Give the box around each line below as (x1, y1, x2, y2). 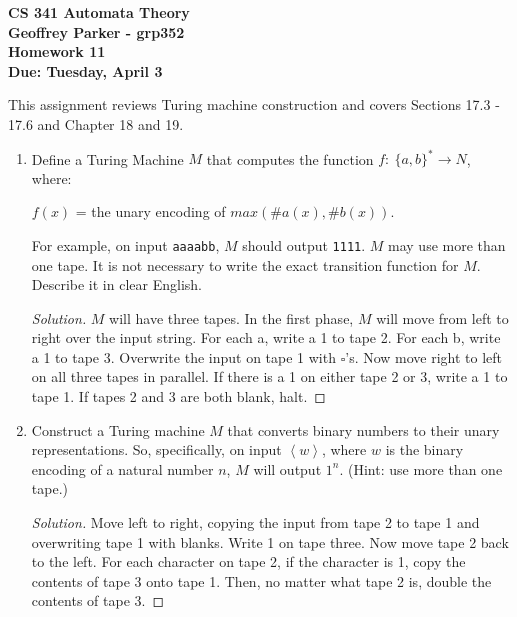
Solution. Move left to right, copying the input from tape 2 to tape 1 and (31, 512, 480, 533)
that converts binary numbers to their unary (227, 419, 500, 440)
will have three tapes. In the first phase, (109, 307, 354, 328)
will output (253, 458, 322, 479)
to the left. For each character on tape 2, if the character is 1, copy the (31, 551, 466, 572)
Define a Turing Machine (31, 148, 184, 169)
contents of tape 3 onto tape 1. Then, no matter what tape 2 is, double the (31, 570, 492, 591)
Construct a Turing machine (31, 419, 205, 440)
